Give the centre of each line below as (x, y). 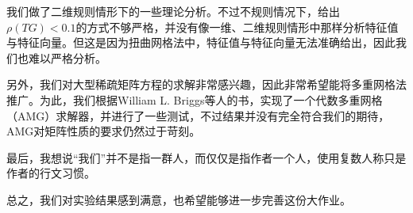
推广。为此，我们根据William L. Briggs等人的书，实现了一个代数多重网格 (195, 99)
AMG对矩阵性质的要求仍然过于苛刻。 (104, 131)
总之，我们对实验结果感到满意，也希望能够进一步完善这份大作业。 (179, 199)
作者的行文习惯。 (51, 173)
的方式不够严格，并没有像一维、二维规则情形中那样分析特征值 (237, 27)
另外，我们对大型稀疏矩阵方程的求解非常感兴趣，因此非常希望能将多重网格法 (206, 84)
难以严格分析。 (67, 57)
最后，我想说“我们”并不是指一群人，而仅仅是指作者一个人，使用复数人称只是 (206, 157)
